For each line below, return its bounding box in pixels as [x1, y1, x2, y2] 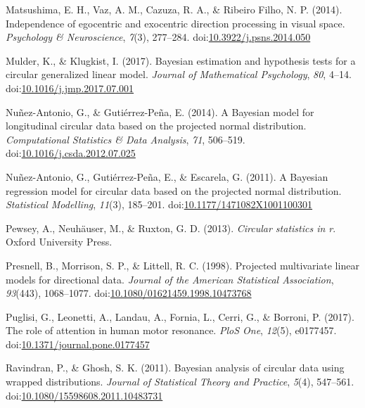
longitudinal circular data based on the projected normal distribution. [6, 118, 307, 133]
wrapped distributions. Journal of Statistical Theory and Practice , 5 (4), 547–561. [6, 374, 354, 389]
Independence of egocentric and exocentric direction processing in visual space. [6, 15, 345, 30]
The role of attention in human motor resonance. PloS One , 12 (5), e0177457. [6, 323, 337, 338]
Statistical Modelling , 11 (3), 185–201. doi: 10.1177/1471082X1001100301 [6, 197, 313, 212]
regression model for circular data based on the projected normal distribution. [6, 183, 342, 198]
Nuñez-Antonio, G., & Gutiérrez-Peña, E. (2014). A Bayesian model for [6, 104, 314, 119]
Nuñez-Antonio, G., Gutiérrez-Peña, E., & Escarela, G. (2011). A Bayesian [6, 169, 328, 184]
